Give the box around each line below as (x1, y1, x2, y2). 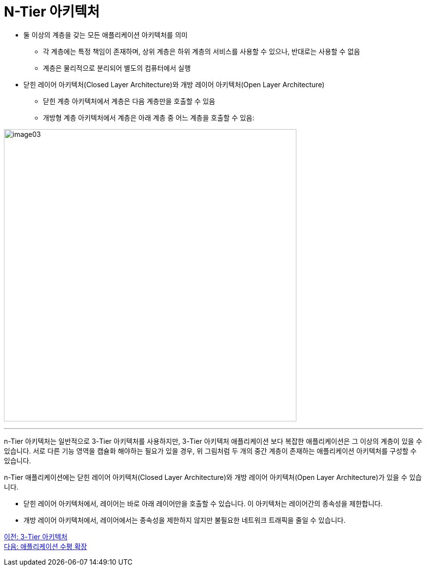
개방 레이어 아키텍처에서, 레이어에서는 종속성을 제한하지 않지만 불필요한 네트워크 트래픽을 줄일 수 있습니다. (23, 515, 346, 524)
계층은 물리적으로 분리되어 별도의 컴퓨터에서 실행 (43, 63, 191, 72)
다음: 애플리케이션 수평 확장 (4, 542, 87, 551)
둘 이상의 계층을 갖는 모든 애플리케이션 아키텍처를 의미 (23, 30, 188, 39)
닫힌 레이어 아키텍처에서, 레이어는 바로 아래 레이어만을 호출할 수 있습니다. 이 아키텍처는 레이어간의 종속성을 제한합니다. (23, 499, 383, 508)
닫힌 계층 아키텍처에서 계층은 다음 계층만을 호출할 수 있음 (43, 96, 215, 105)
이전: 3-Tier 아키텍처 (4, 532, 68, 541)
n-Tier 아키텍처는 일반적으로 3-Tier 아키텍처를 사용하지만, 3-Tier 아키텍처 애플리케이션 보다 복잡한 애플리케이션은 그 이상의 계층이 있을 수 (4, 437, 423, 445)
